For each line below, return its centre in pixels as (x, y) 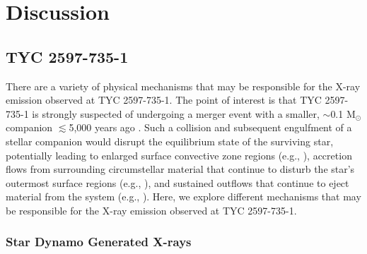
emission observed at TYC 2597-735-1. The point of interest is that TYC (164, 100)
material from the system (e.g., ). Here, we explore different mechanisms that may (183, 196)
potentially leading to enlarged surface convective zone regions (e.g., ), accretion (179, 155)
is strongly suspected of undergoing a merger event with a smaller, (176, 113)
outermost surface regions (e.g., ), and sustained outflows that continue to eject (177, 182)
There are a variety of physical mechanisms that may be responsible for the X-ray (183, 86)
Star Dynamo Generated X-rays (99, 242)
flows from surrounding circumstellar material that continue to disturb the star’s (180, 169)
